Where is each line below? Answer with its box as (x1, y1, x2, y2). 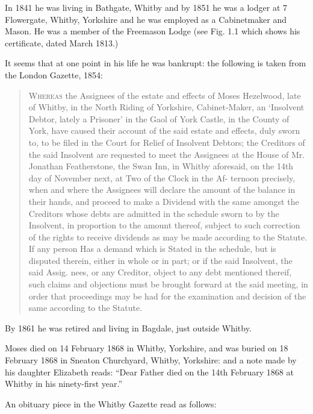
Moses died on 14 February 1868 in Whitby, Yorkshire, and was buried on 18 (5, 342, 288, 354)
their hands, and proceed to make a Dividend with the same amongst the (28, 195, 299, 207)
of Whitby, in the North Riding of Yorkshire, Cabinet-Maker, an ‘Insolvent (28, 101, 305, 113)
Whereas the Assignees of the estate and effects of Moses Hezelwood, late (28, 89, 301, 101)
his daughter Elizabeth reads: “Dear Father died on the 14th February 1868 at (5, 365, 294, 378)
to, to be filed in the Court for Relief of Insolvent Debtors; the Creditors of (28, 136, 305, 148)
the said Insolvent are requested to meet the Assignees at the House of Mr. (28, 148, 305, 160)
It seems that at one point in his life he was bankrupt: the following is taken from (5, 57, 306, 69)
